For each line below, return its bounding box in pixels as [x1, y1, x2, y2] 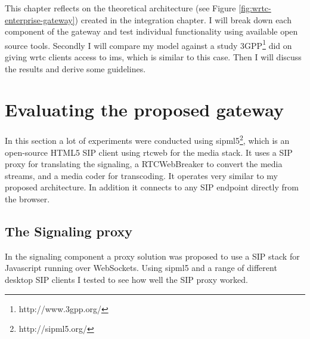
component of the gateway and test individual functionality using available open [5, 25, 298, 38]
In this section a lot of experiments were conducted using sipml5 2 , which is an [5, 132, 290, 146]
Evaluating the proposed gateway [5, 97, 284, 122]
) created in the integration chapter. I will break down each [75, 13, 292, 26]
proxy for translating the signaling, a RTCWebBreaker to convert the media [5, 158, 283, 170]
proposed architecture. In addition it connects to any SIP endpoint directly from [5, 181, 299, 193]
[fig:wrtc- [238, 2, 271, 14]
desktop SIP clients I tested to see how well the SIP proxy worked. [5, 273, 248, 285]
